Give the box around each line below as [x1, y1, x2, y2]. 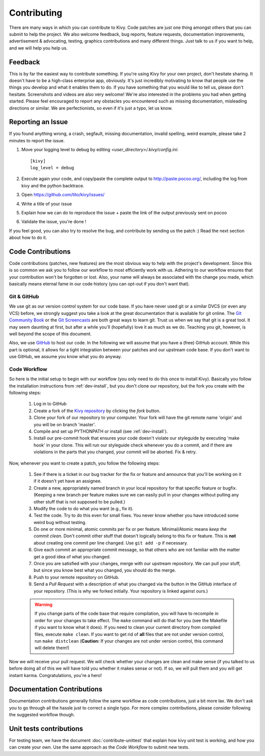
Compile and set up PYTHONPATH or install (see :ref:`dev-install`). [33, 428, 168, 434]
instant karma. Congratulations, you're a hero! [9, 672, 102, 678]
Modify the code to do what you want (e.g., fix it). [33, 505, 134, 511]
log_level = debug [30, 165, 75, 171]
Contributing [9, 7, 62, 18]
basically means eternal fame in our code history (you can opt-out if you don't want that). [9, 281, 190, 287]
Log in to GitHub [33, 401, 67, 407]
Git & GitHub [9, 293, 39, 300]
